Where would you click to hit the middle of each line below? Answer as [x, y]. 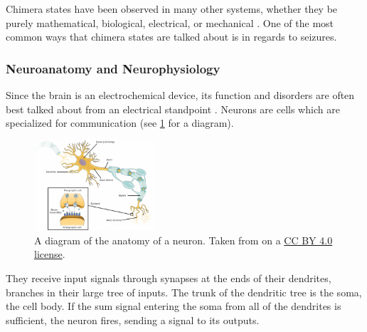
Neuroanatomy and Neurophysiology [113, 68]
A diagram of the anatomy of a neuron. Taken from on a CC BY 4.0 [183, 240]
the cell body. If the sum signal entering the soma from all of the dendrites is [174, 306]
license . [50, 254]
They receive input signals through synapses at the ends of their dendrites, [169, 277]
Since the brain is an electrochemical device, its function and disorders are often [180, 95]
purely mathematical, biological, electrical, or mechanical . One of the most [170, 22]
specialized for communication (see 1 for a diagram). [120, 123]
